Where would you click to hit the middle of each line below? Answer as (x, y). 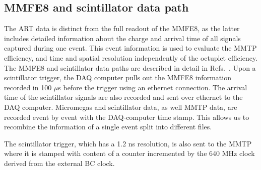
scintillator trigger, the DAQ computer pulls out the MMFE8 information (118, 77)
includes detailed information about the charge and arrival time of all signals (122, 38)
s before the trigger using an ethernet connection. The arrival (153, 87)
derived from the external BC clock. (59, 163)
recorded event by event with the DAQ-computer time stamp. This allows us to (127, 117)
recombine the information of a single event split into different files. (108, 127)
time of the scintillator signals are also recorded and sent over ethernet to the (123, 97)
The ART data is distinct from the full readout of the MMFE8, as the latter (122, 28)
